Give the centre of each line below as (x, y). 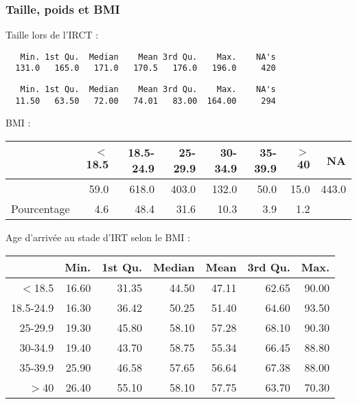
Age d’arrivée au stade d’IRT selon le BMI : (98, 237)
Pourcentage (41, 209)
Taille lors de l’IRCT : (52, 35)
